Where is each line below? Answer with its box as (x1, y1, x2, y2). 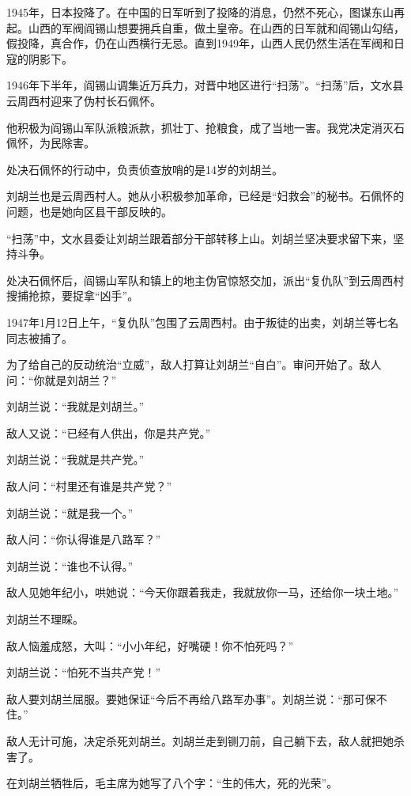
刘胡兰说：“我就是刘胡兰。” (6, 398, 145, 415)
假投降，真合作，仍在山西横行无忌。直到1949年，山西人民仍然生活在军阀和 (6, 35, 394, 51)
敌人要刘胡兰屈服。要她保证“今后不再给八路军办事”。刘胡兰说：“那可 (6, 690, 365, 707)
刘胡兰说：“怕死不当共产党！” (6, 664, 161, 680)
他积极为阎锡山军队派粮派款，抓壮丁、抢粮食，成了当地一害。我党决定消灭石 (6, 119, 405, 135)
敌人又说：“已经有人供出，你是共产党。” (6, 424, 211, 441)
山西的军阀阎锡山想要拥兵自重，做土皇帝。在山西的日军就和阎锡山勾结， (28, 19, 405, 36)
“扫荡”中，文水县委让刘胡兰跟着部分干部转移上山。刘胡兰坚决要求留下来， (6, 229, 394, 246)
